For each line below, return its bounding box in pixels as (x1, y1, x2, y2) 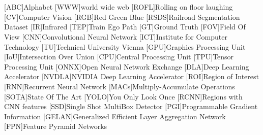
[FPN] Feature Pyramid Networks (4, 121, 107, 131)
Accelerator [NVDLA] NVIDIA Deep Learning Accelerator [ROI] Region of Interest (4, 71, 259, 82)
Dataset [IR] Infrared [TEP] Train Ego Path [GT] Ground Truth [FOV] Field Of (4, 21, 246, 32)
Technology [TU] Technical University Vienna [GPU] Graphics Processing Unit (4, 41, 246, 52)
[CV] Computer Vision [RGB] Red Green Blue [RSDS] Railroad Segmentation (4, 11, 240, 22)
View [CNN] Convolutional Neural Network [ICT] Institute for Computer (4, 31, 227, 42)
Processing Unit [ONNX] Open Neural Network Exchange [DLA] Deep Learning (4, 61, 249, 72)
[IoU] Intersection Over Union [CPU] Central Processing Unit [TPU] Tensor (4, 51, 234, 62)
